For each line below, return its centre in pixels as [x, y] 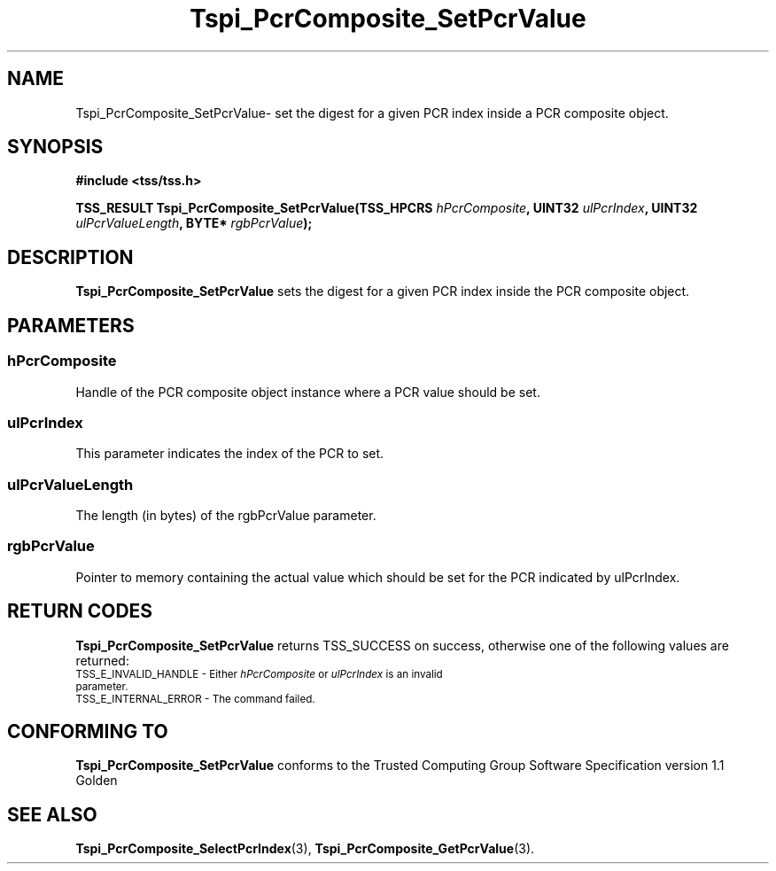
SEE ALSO [52, 814]
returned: [102, 660]
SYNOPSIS [55, 147]
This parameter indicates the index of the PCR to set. [230, 454]
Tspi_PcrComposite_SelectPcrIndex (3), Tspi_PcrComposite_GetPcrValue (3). [305, 849]
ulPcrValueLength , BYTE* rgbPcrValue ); [194, 223]
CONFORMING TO [88, 732]
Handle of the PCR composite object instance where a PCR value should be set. [308, 392]
